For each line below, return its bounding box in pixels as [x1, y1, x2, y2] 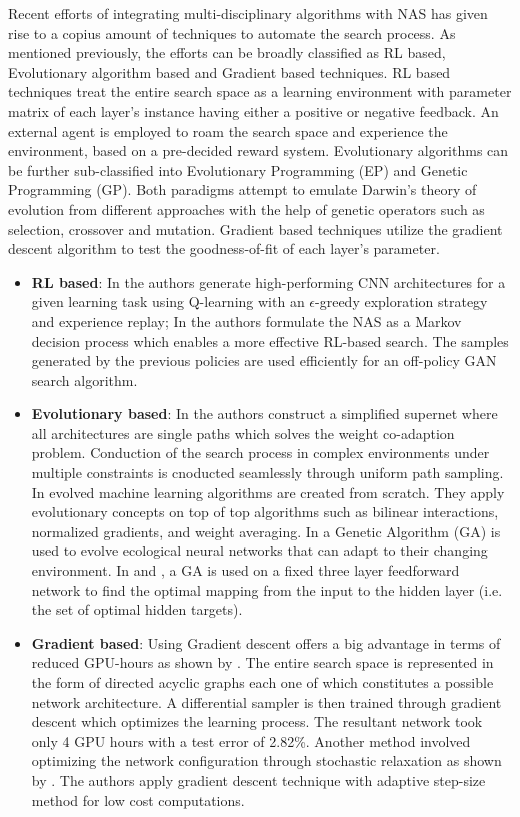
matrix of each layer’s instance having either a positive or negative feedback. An [8, 100, 499, 121]
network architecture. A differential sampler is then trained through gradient [31, 691, 502, 712]
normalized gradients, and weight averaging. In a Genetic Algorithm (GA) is [31, 520, 501, 541]
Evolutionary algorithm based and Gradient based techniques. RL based [8, 61, 451, 82]
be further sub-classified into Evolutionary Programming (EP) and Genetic [8, 159, 468, 180]
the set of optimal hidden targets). [31, 599, 243, 620]
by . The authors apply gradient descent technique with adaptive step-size [31, 769, 486, 790]
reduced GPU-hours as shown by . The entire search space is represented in [31, 652, 494, 673]
